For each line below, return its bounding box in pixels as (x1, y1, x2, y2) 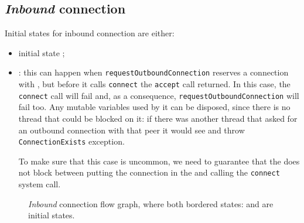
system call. (18, 178, 61, 190)
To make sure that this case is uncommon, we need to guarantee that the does (18, 155, 300, 167)
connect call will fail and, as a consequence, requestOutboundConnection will (18, 89, 299, 101)
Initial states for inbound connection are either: (5, 27, 175, 39)
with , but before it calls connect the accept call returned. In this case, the (18, 78, 291, 90)
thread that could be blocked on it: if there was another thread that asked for (18, 112, 298, 124)
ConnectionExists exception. (18, 135, 125, 147)
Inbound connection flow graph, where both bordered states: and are (28, 197, 274, 210)
